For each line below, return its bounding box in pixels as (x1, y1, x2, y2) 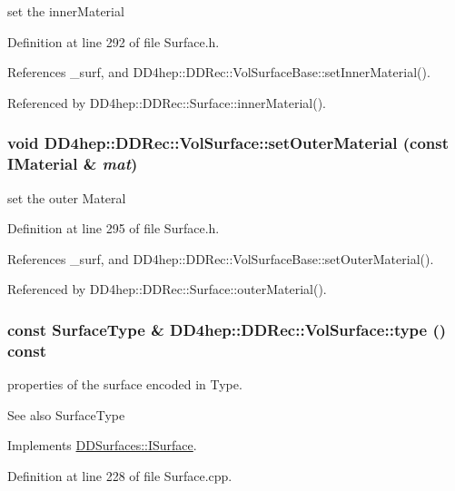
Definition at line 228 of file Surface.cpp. (7, 466, 232, 485)
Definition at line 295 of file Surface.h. (7, 219, 220, 238)
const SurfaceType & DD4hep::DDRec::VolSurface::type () (7, 318, 447, 340)
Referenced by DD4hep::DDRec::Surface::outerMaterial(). (7, 280, 327, 299)
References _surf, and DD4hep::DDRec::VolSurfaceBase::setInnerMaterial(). (7, 63, 430, 82)
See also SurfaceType (7, 405, 125, 424)
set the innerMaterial (7, 2, 124, 20)
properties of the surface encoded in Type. (7, 375, 242, 394)
